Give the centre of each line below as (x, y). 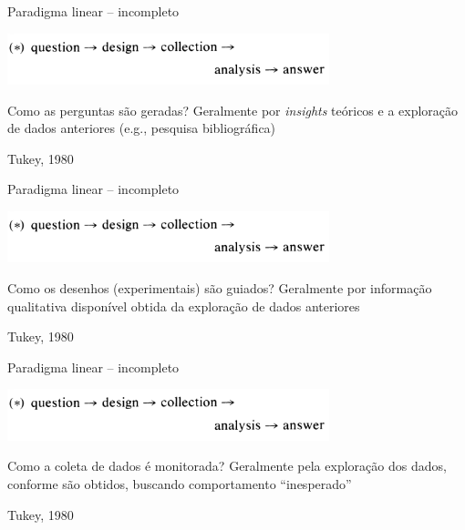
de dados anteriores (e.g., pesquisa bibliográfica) (142, 128)
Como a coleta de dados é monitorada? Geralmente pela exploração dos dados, (227, 466)
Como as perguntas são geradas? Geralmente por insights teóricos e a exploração (233, 110)
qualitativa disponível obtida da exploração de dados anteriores (184, 306)
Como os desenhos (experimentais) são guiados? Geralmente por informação (220, 288)
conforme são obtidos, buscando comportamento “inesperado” (180, 484)
